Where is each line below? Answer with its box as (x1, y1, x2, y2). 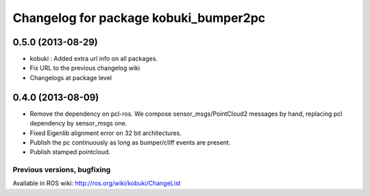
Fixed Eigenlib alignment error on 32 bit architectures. (29, 129, 182, 137)
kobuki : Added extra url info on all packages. (29, 55, 158, 63)
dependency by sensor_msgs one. (29, 119, 127, 127)
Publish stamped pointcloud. (29, 148, 111, 156)
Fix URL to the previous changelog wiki (29, 64, 140, 72)
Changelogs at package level (29, 73, 112, 82)
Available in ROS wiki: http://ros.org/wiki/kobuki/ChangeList (12, 179, 181, 188)
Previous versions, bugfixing (12, 165, 111, 175)
